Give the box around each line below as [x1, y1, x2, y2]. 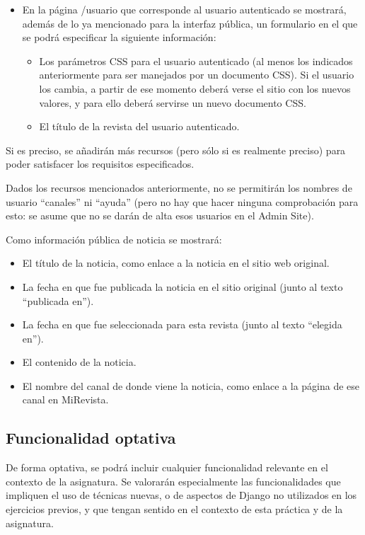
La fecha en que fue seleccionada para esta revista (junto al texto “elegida [22, 317, 342, 332]
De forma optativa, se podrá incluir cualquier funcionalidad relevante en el [6, 460, 328, 475]
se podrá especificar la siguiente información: [22, 30, 216, 45]
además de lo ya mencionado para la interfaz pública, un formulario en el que [22, 16, 358, 30]
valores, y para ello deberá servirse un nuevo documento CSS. [39, 95, 306, 110]
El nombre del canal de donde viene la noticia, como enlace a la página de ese [22, 378, 360, 393]
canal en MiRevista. [22, 392, 109, 407]
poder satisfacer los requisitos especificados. [6, 156, 195, 171]
